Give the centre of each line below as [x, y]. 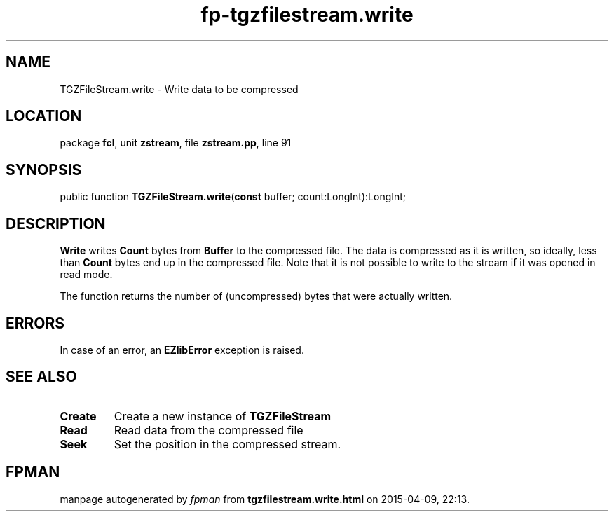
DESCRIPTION [56, 223]
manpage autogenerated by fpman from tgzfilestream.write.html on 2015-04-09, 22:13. [265, 499]
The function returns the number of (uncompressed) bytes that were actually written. [256, 296]
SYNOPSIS [44, 170]
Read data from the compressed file [209, 430]
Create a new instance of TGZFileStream [223, 416]
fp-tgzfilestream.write [307, 15]
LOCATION [44, 116]
